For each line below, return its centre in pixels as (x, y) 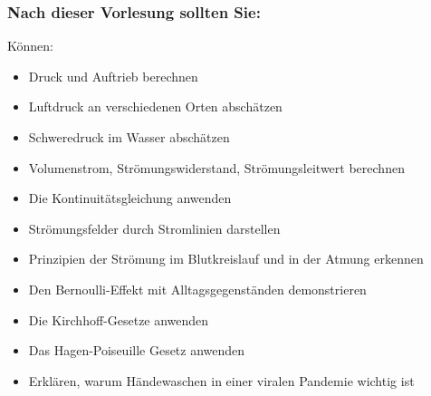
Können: (30, 46)
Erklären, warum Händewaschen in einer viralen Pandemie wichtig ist (221, 380)
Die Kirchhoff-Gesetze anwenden (119, 319)
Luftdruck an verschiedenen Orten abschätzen (155, 106)
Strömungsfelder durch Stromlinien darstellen (154, 228)
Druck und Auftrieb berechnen (113, 76)
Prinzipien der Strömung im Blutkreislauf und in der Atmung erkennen (226, 259)
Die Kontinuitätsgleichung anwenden (130, 198)
